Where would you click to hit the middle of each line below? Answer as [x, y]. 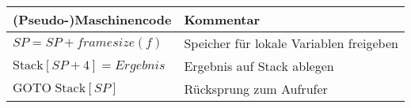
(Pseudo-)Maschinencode [92, 19]
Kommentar [222, 19]
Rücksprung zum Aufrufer [256, 89]
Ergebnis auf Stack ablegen [259, 66]
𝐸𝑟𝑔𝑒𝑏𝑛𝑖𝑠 [140, 65]
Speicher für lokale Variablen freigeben [291, 43]
